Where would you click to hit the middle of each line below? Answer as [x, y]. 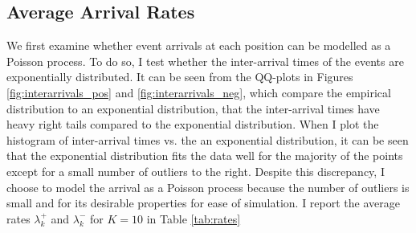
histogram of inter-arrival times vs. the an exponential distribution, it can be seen [208, 139]
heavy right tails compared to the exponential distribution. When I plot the [193, 124]
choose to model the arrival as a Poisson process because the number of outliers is [208, 187]
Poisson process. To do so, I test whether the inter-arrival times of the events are [205, 61]
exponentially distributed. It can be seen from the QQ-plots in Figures [180, 77]
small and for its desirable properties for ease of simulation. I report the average [203, 203]
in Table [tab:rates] [194, 218]
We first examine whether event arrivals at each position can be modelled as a [199, 45]
